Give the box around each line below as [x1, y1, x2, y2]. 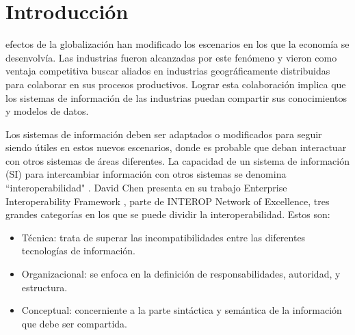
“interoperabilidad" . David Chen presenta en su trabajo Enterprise [5, 180, 287, 195]
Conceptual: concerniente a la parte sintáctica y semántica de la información [21, 303, 342, 317]
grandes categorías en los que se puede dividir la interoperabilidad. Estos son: [5, 207, 330, 222]
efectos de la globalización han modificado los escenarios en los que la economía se [5, 37, 350, 51]
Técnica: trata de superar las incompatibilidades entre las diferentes [21, 230, 306, 244]
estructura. [21, 280, 68, 294]
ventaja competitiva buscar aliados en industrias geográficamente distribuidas [5, 64, 330, 78]
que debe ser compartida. [21, 316, 127, 330]
